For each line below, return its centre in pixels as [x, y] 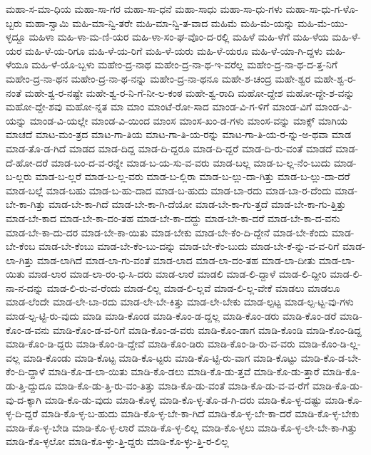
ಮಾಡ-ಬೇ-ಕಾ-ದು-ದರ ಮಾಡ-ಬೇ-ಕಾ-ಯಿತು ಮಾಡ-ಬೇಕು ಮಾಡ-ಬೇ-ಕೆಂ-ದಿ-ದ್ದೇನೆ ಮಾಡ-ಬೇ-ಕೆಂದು [167, 232]
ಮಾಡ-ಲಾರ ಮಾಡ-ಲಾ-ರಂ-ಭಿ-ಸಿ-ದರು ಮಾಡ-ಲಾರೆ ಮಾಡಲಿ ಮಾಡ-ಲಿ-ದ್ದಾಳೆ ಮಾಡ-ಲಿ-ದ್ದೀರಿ [177, 274]
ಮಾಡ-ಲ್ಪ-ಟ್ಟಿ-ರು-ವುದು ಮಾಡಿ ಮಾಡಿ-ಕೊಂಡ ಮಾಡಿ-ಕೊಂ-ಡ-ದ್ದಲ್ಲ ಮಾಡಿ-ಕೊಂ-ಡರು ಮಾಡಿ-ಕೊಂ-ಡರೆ [171, 316]
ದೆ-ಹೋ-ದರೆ [27, 162]
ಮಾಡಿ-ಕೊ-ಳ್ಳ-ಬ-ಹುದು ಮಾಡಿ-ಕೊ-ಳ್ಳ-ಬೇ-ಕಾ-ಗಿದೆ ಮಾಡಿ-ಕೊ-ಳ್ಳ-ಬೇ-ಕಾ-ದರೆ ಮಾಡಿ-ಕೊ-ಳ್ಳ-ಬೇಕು [200, 413]
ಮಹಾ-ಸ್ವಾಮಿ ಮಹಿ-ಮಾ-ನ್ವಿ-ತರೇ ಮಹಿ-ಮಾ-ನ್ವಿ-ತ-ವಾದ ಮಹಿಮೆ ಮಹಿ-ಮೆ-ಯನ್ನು [160, 22]
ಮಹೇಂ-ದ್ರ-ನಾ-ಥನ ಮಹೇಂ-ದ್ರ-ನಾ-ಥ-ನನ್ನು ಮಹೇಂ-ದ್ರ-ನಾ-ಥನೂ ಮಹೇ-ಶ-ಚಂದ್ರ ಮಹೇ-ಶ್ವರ [158, 78]
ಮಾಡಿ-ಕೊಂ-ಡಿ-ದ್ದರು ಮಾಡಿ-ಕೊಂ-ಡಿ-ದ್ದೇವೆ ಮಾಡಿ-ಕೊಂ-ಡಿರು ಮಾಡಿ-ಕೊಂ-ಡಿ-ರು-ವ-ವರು [151, 344]
